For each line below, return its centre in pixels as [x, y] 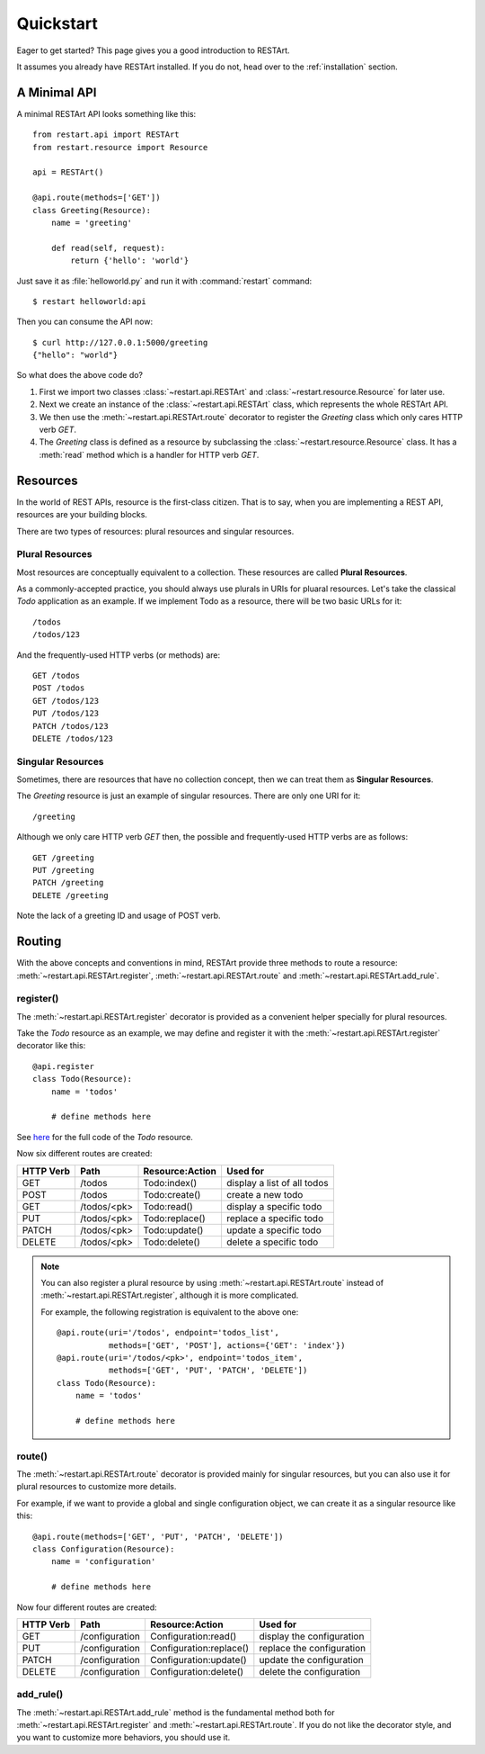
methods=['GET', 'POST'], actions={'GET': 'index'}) [227, 1345]
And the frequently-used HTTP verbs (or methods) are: [119, 655]
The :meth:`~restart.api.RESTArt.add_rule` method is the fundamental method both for [176, 1712]
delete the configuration [310, 1671]
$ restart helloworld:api [90, 301]
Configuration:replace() [199, 1648]
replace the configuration [313, 1648]
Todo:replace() [174, 1218]
